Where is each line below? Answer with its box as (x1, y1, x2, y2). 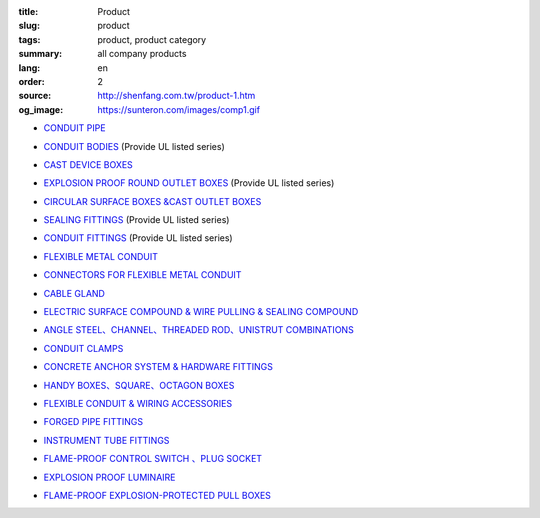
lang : (18, 61, 41, 74)
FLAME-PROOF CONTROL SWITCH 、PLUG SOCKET (43, 453, 263, 465)
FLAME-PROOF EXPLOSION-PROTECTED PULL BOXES (43, 489, 272, 501)
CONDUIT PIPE (43, 122, 106, 134)
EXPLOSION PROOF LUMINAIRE (43, 471, 176, 483)
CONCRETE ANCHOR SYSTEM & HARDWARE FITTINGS (43, 361, 274, 373)
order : (18, 75, 45, 87)
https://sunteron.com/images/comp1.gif (97, 103, 260, 115)
